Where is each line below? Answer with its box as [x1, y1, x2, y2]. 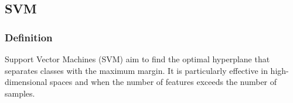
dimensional [5, 76, 47, 88]
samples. [5, 87, 35, 99]
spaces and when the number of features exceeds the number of [50, 76, 277, 88]
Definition [5, 30, 53, 44]
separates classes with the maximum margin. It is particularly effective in [5, 64, 268, 76]
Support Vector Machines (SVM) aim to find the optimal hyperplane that [5, 53, 270, 65]
